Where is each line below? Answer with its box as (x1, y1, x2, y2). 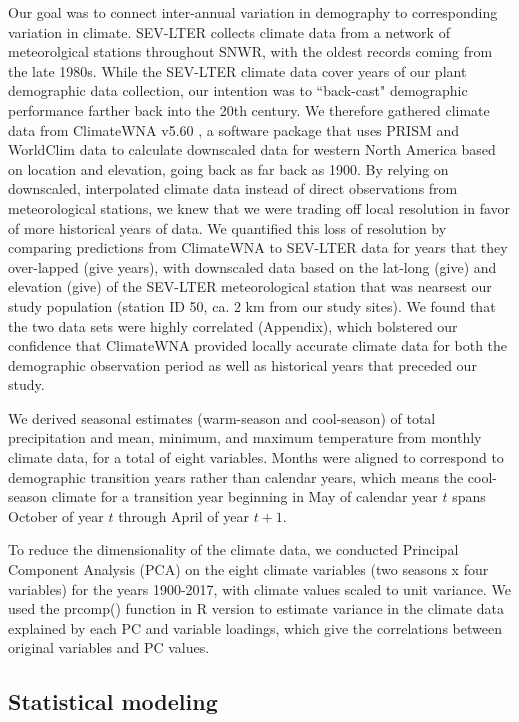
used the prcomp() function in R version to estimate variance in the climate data (8, 598, 504, 619)
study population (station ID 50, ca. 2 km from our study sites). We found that (8, 295, 496, 316)
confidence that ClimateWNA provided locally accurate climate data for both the (8, 335, 508, 356)
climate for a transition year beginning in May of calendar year (51, 486, 438, 507)
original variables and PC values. (8, 637, 210, 658)
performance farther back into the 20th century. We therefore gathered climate (8, 99, 490, 120)
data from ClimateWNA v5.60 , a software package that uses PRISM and (8, 119, 460, 140)
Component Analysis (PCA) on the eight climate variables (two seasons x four (8, 559, 489, 580)
